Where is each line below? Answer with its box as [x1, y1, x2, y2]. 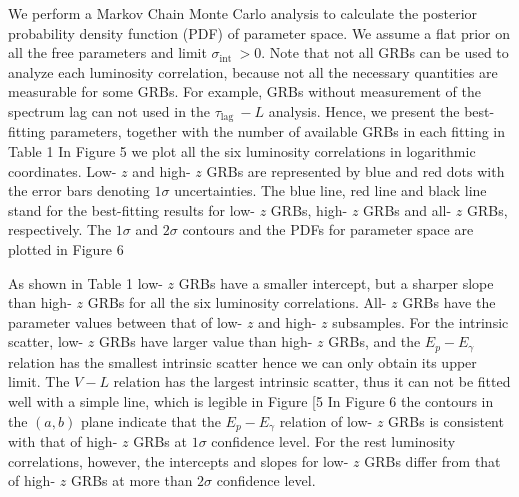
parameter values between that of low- [8, 311, 243, 332]
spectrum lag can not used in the [8, 100, 211, 121]
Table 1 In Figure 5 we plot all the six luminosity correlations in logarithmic [8, 141, 476, 162]
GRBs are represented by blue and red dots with [206, 160, 505, 181]
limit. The [8, 371, 70, 392]
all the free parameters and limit [8, 42, 207, 63]
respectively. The [8, 219, 112, 240]
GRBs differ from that [364, 450, 501, 471]
